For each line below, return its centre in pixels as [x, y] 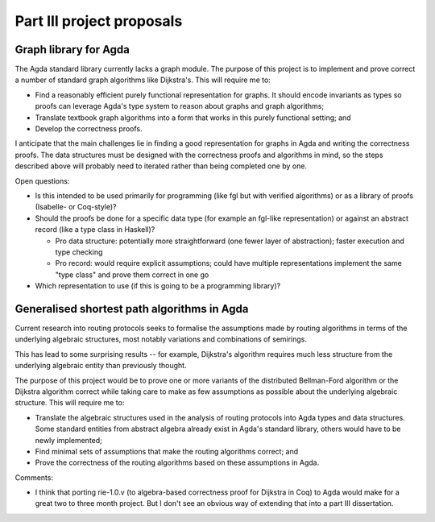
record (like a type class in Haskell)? [95, 230]
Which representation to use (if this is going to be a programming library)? [158, 286]
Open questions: [42, 180]
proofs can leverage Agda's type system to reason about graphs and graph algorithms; [180, 106]
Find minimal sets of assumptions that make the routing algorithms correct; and [167, 451]
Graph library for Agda [72, 50]
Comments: [34, 477]
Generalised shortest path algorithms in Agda [132, 309]
